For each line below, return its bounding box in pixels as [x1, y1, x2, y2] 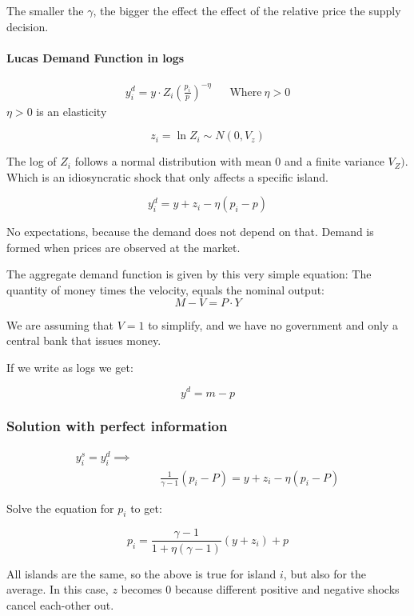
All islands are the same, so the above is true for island [6, 565, 277, 582]
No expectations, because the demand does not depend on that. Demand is [6, 223, 374, 240]
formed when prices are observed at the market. [6, 238, 241, 255]
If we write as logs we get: [6, 358, 133, 375]
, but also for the [283, 565, 367, 582]
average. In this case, [6, 581, 109, 598]
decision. [6, 18, 49, 34]
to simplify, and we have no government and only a [148, 316, 398, 333]
